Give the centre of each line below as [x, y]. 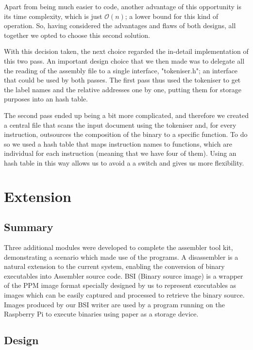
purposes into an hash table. [46, 99]
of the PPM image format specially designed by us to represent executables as [120, 285]
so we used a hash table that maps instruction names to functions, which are [118, 143]
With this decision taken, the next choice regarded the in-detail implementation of [126, 51]
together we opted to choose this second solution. [77, 35]
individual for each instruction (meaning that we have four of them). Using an [120, 153]
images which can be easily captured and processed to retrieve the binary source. [124, 295]
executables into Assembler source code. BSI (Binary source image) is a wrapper [124, 275]
